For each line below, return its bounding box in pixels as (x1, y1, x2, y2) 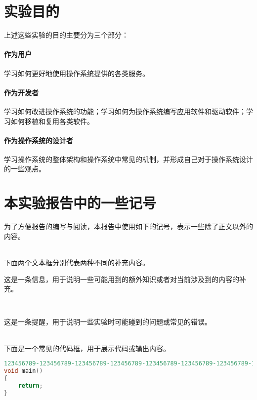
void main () (4, 367, 43, 375)
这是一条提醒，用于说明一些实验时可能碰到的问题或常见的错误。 (4, 317, 212, 327)
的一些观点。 (4, 163, 45, 174)
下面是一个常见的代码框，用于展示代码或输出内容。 (4, 343, 170, 353)
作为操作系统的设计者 (4, 135, 73, 145)
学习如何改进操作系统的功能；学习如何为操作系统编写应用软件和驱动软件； (4, 106, 246, 116)
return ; (18, 382, 43, 389)
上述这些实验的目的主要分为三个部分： (4, 30, 128, 40)
